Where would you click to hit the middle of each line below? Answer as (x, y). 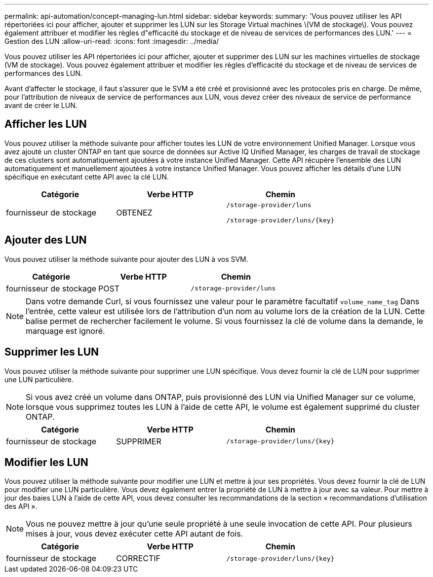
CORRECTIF (138, 559)
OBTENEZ (134, 212)
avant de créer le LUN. (41, 105)
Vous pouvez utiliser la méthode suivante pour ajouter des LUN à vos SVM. (126, 259)
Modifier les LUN (46, 462)
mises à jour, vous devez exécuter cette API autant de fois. (135, 534)
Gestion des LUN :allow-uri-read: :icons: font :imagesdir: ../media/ (112, 41)
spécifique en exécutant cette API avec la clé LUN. (87, 177)
